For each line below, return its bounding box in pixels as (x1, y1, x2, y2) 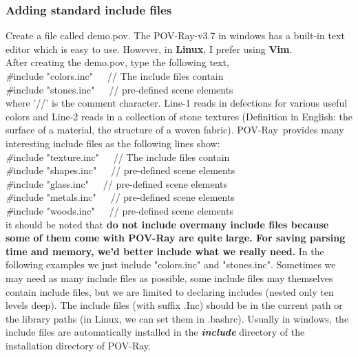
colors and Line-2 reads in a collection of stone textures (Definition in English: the (6, 109, 352, 123)
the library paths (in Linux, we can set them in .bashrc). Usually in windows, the (6, 311, 349, 325)
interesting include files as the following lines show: (6, 136, 220, 150)
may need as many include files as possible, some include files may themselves (6, 270, 333, 285)
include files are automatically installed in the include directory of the (6, 325, 305, 339)
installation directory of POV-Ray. (6, 338, 151, 352)
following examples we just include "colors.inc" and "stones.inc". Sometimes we (6, 257, 336, 272)
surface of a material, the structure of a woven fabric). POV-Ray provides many (6, 122, 344, 137)
